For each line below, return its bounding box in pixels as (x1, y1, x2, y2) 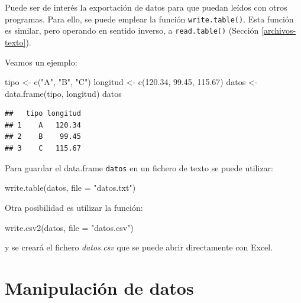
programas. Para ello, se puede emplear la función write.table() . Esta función (5, 12, 294, 25)
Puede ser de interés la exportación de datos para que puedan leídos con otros (5, 1, 287, 13)
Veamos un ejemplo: (5, 56, 77, 68)
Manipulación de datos (5, 275, 194, 299)
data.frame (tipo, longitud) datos (5, 87, 122, 99)
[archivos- (261, 24, 296, 37)
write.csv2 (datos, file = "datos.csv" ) (5, 221, 134, 233)
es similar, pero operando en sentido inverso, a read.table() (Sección (5, 24, 259, 37)
